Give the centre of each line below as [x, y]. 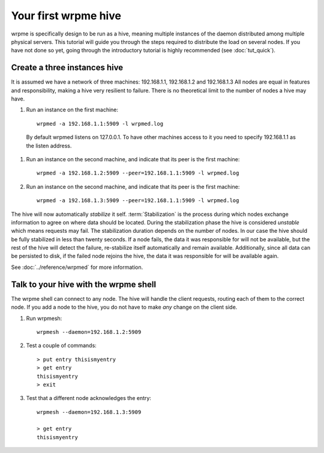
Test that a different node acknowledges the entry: [88, 398]
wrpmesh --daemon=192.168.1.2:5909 [89, 332]
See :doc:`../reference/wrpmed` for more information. [77, 267]
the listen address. [49, 146]
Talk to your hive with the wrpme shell [83, 284]
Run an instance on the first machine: [72, 110]
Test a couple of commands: [61, 345]
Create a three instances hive [67, 68]
